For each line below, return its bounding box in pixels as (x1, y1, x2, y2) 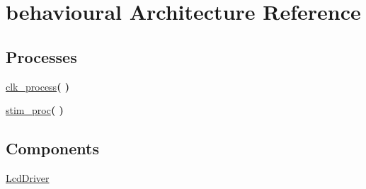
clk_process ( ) (6, 79, 70, 93)
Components (6, 137, 99, 159)
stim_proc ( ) (6, 103, 64, 118)
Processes (6, 45, 77, 67)
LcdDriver (6, 170, 50, 185)
